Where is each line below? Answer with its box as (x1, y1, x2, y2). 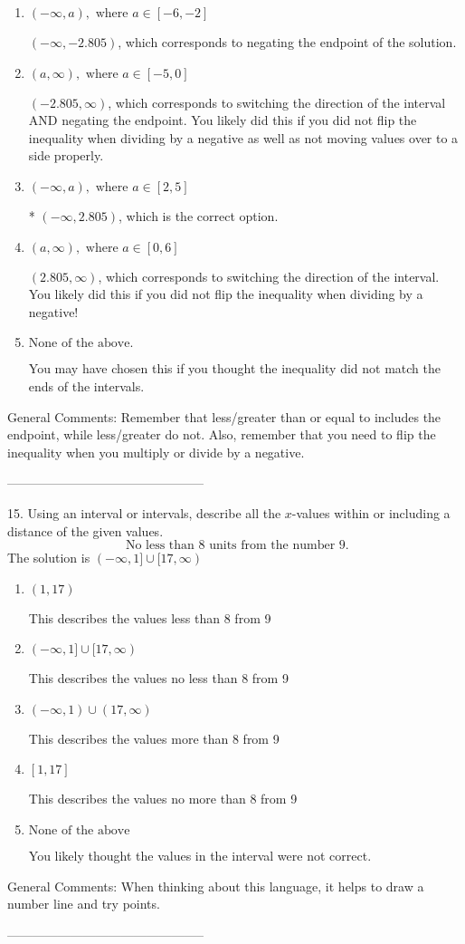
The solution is (7, 548, 90, 567)
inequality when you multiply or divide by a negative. (7, 442, 305, 461)
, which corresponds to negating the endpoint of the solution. (118, 33, 457, 51)
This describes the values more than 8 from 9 (28, 728, 280, 747)
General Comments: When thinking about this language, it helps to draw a (7, 876, 424, 895)
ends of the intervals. (28, 376, 145, 395)
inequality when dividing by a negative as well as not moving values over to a (28, 128, 459, 147)
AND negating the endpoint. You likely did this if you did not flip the (28, 111, 417, 130)
